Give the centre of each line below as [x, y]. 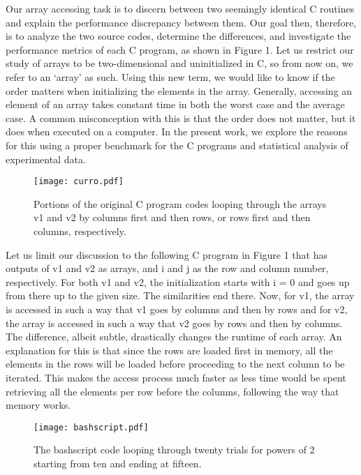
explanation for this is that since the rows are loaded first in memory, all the [169, 350]
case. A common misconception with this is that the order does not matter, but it [181, 118]
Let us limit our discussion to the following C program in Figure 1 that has [167, 254]
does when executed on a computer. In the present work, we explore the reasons [177, 131]
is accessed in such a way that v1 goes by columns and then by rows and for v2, [177, 309]
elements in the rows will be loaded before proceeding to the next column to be [175, 364]
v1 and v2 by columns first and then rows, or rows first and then [172, 217]
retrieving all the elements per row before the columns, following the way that [172, 391]
